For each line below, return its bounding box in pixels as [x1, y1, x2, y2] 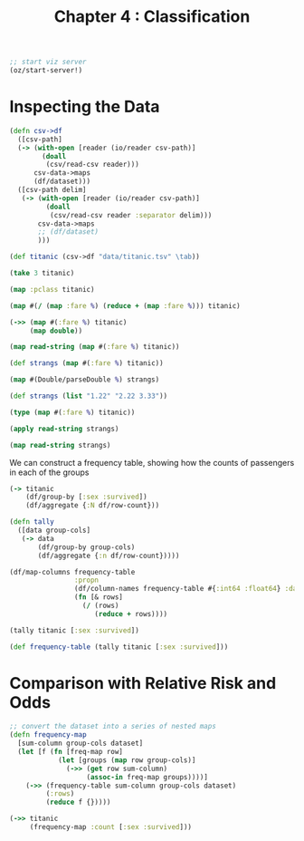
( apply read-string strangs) [9, 424, 119, 433]
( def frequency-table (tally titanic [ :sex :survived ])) [9, 642, 229, 652]
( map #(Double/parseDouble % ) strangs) [9, 375, 160, 384]
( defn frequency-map [9, 730, 88, 739]
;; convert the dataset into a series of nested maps [9, 722, 217, 731]
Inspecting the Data [9, 97, 160, 117]
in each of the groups [9, 467, 90, 478]
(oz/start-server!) [9, 66, 83, 75]
